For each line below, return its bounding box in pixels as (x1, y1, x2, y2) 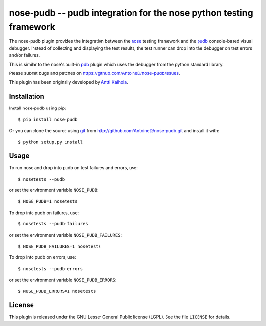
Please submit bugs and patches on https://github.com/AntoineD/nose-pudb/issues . (9, 70, 180, 76)
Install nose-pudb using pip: (9, 105, 66, 111)
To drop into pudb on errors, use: (9, 254, 76, 260)
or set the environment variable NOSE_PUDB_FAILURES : (9, 232, 122, 238)
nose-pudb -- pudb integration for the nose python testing (9, 7, 253, 18)
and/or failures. (9, 52, 40, 58)
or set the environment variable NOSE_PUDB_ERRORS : (9, 277, 117, 283)
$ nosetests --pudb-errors (18, 266, 83, 271)
